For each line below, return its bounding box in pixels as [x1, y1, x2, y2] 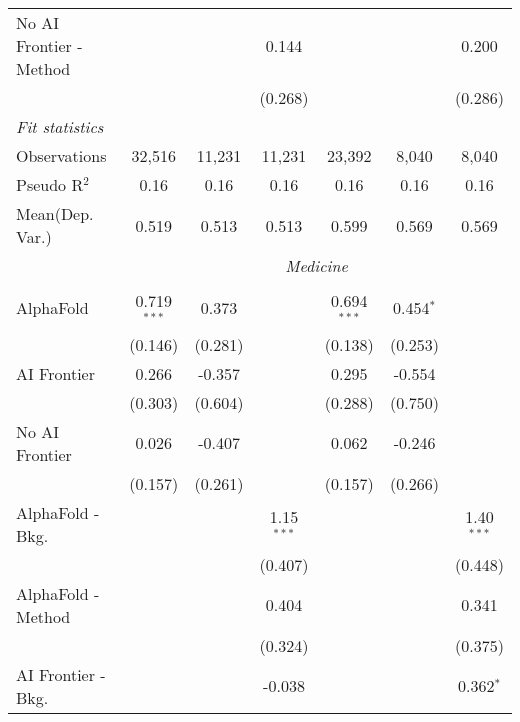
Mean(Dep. [16, 202, 94, 225]
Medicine [285, 254, 348, 277]
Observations [16, 144, 107, 167]
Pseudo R [16, 173, 84, 196]
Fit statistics [16, 115, 104, 138]
